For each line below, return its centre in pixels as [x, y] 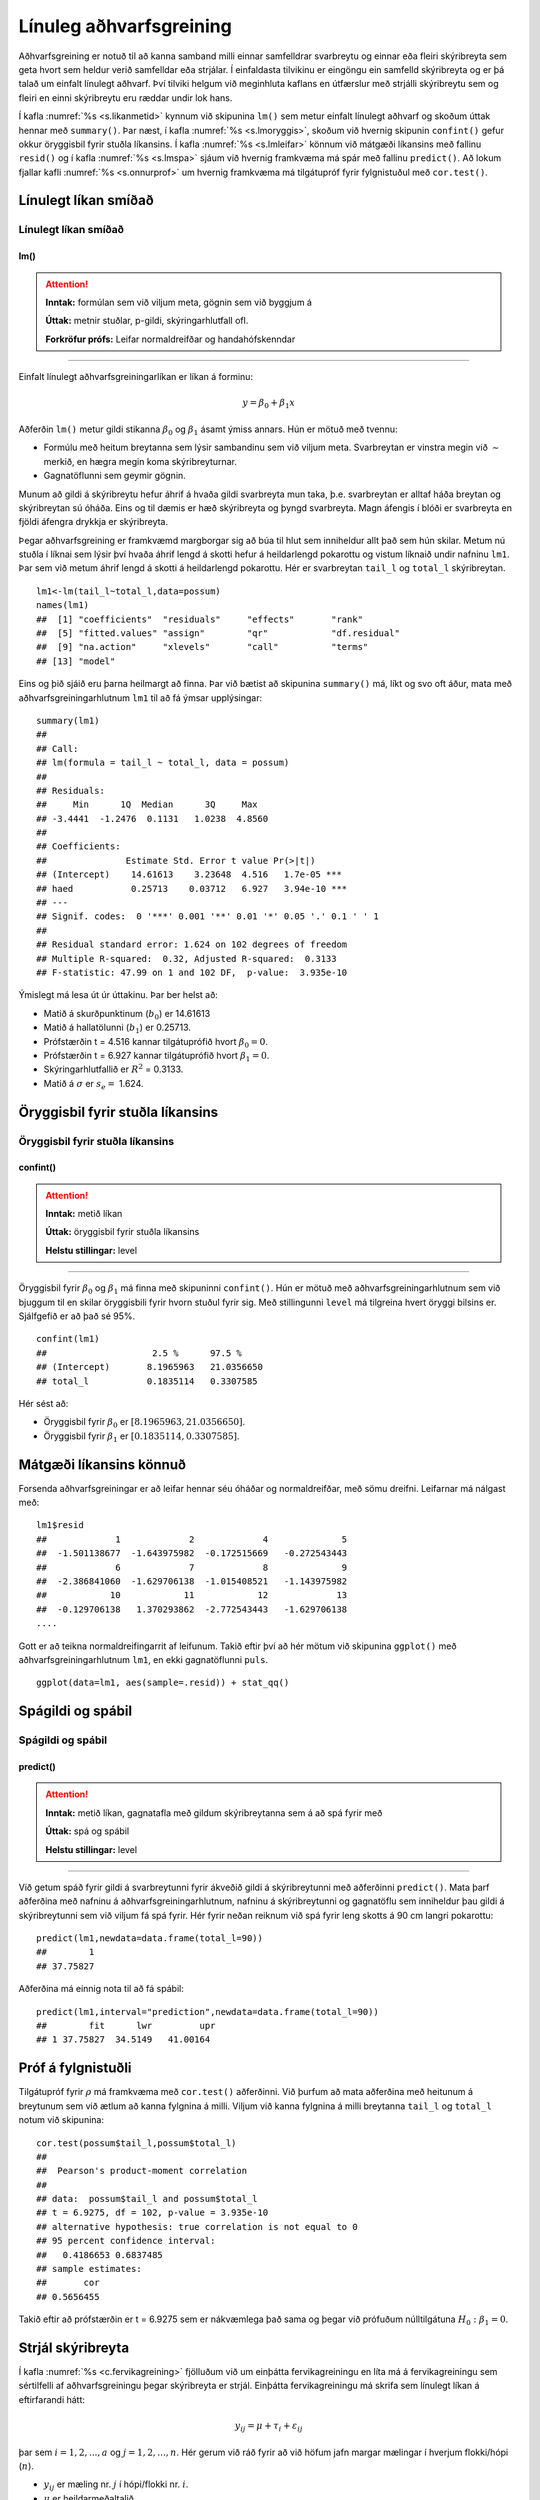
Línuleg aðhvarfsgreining [125, 26]
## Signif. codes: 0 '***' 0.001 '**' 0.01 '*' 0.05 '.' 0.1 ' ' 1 [207, 916]
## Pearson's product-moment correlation [142, 2171]
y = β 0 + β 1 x [268, 404]
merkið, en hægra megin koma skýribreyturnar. [140, 461]
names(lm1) [63, 605]
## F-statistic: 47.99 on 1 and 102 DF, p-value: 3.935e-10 [192, 972]
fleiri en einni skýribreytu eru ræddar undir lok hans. [125, 97]
